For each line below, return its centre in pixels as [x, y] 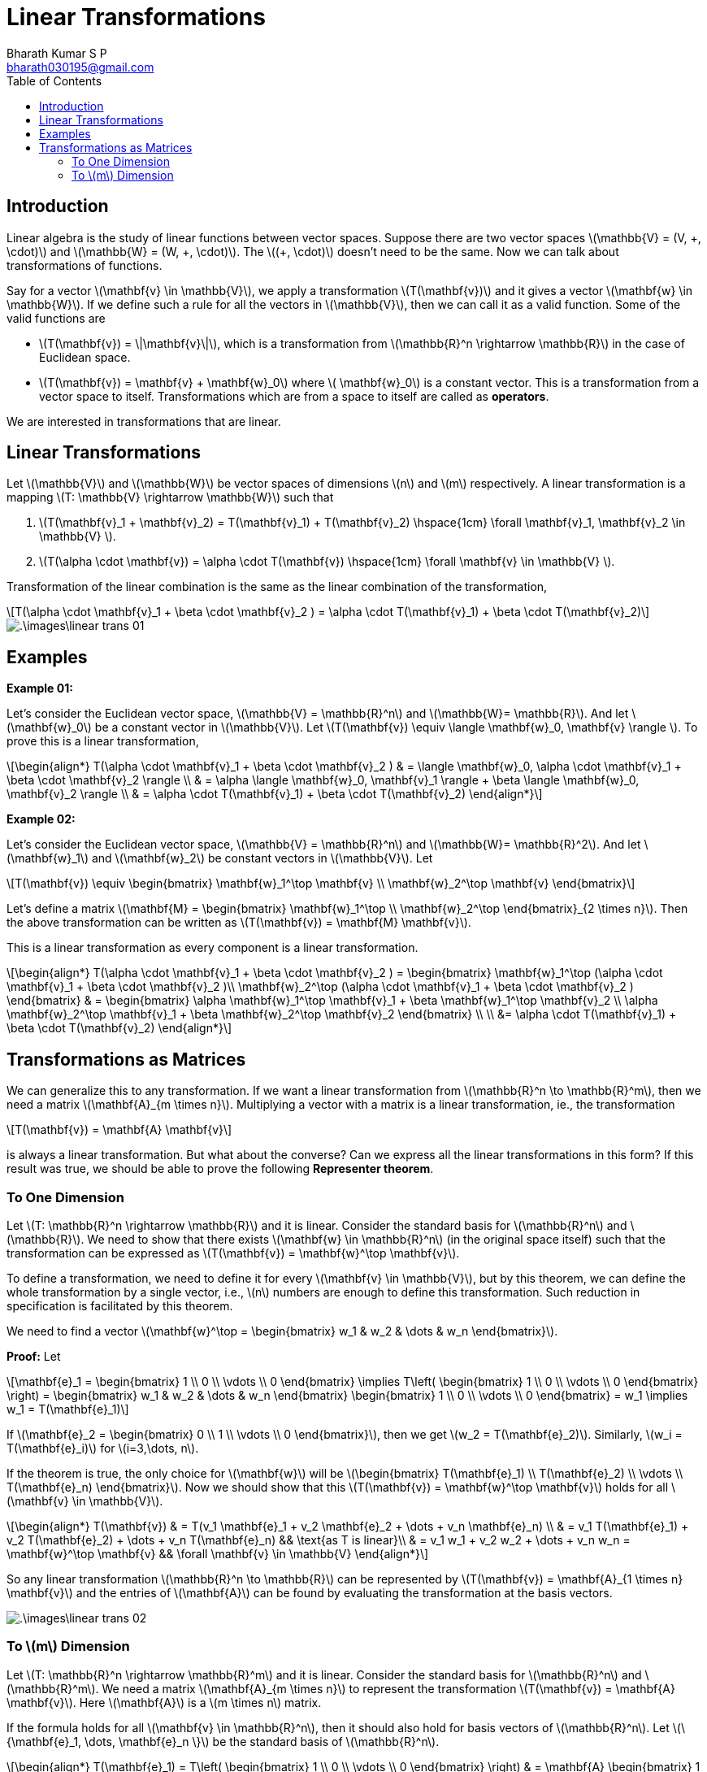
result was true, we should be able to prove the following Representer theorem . [220, 1169]
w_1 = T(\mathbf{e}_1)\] [68, 1409]
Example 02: [41, 819]
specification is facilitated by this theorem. [120, 1305]
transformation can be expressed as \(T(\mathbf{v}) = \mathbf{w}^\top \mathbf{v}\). [233, 1253]
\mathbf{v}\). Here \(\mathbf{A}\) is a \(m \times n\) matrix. [164, 1702]
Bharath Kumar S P [57, 53]
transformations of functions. [85, 265]
